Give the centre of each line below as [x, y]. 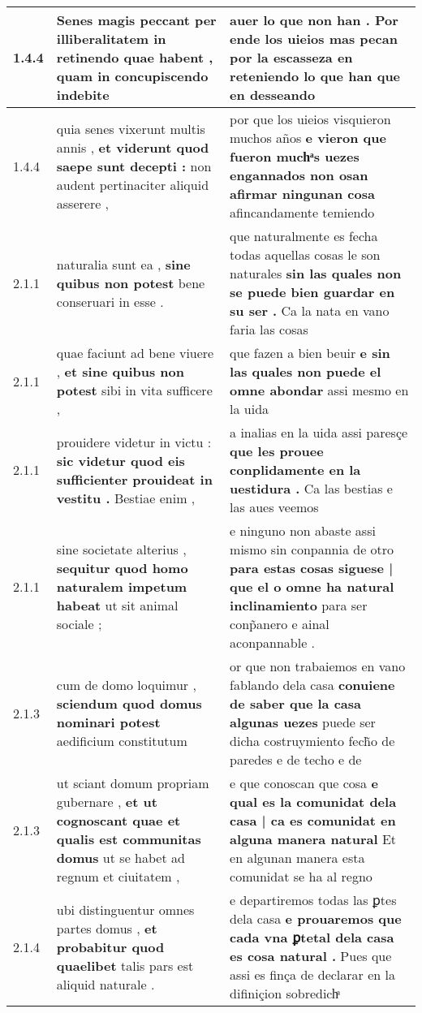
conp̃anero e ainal [280, 624]
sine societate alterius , [121, 549]
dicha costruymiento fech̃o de [312, 741]
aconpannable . [273, 642]
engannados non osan [299, 175]
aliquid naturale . [105, 984]
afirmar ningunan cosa [302, 194]
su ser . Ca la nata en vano [310, 310]
